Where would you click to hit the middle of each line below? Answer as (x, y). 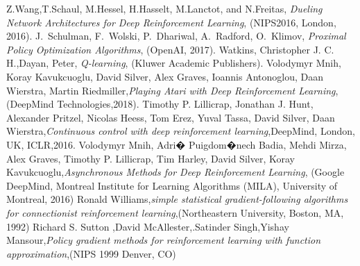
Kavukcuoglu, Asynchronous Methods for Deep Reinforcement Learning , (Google (175, 172)
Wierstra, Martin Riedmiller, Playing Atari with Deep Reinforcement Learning (171, 90)
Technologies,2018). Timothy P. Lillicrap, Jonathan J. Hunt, (185, 104)
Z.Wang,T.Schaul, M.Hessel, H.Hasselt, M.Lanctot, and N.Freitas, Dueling (164, 8)
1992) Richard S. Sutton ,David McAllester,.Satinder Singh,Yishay (148, 226)
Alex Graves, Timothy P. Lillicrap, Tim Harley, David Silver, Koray (151, 158)
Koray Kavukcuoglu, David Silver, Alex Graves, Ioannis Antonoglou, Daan (165, 76)
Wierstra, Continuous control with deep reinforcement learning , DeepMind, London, (181, 131)
